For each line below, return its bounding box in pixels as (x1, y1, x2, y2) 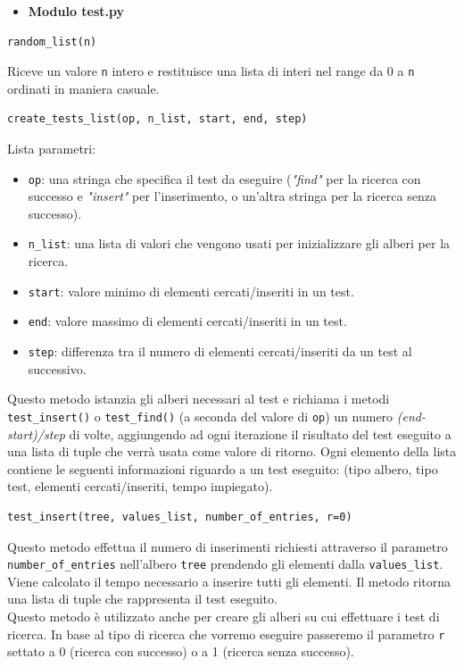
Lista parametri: (7, 139, 96, 158)
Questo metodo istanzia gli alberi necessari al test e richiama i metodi (7, 389, 390, 408)
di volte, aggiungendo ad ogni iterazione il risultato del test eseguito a (69, 424, 452, 443)
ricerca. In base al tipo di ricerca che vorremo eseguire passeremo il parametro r (7, 624, 445, 643)
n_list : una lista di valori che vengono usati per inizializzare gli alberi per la (28, 234, 451, 253)
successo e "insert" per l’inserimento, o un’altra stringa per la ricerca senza (28, 187, 436, 205)
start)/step (7, 424, 65, 443)
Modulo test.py (28, 2, 125, 20)
